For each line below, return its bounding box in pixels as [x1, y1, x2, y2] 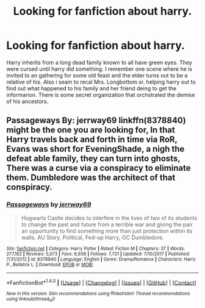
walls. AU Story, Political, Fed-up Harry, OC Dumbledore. [21, 234, 164, 241]
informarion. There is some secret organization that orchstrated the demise [6, 91, 195, 98]
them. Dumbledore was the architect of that [6, 173, 176, 183]
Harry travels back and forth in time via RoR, [6, 134, 178, 145]
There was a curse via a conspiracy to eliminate [6, 163, 191, 173]
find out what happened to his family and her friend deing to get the [6, 84, 177, 92]
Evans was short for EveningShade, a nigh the [6, 144, 185, 154]
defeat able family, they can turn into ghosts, [6, 154, 181, 164]
